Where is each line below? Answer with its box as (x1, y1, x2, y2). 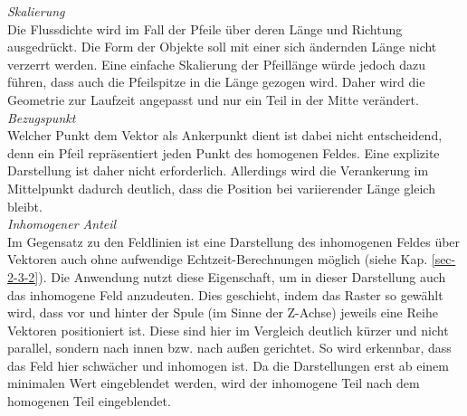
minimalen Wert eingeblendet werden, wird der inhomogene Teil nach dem (7, 373, 420, 392)
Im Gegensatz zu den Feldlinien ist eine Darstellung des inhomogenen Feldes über (7, 232, 461, 251)
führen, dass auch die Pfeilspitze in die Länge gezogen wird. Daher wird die (7, 72, 425, 91)
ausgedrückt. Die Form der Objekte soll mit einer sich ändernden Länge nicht (7, 37, 437, 56)
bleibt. (7, 196, 43, 215)
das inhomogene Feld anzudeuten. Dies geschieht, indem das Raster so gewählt (7, 285, 443, 304)
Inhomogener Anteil (7, 214, 117, 233)
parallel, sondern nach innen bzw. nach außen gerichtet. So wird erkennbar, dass (7, 338, 452, 357)
